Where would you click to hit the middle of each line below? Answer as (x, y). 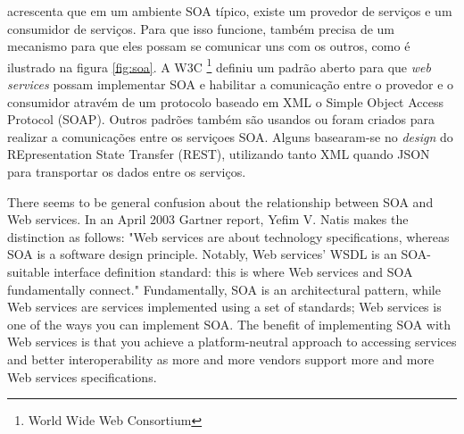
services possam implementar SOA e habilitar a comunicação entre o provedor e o (231, 84)
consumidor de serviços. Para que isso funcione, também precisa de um (201, 28)
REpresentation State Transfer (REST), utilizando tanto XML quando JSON (219, 154)
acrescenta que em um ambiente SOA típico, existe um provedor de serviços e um (230, 11)
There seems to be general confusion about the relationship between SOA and (220, 201)
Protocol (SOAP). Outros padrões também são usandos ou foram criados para (221, 119)
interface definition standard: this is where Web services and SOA (233, 271)
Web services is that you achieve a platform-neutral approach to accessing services (232, 342)
